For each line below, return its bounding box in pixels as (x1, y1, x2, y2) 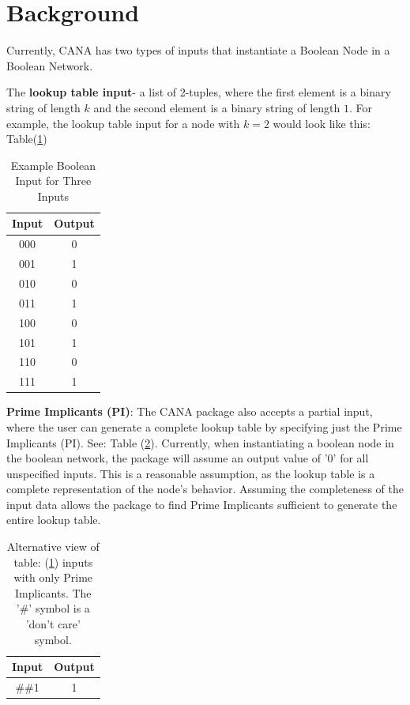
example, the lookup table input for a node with (6, 115, 240, 131)
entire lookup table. (6, 511, 101, 528)
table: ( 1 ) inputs (13, 553, 93, 570)
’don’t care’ (25, 616, 81, 632)
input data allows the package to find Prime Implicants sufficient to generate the (6, 496, 397, 512)
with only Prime (13, 569, 93, 586)
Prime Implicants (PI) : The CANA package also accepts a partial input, (6, 403, 373, 420)
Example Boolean (10, 156, 96, 173)
